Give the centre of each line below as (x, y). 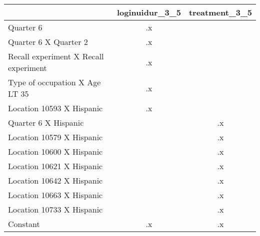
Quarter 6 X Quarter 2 (48, 42)
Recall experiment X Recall (56, 56)
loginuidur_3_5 (149, 12)
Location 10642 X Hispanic (55, 180)
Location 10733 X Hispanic (55, 209)
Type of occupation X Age (54, 82)
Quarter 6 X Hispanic (46, 122)
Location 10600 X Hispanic (55, 151)
